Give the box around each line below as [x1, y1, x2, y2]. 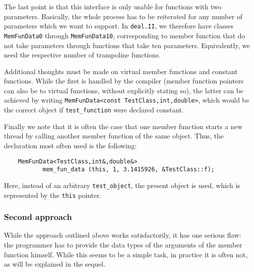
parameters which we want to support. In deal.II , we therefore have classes [4, 21, 233, 31]
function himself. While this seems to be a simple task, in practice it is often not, [4, 249, 248, 259]
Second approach [4, 211, 72, 223]
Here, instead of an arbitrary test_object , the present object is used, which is [4, 180, 240, 190]
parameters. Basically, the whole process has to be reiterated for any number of [4, 11, 243, 21]
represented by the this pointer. [4, 190, 102, 200]
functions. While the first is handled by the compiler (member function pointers [4, 76, 244, 86]
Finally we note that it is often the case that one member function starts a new [4, 121, 243, 131]
